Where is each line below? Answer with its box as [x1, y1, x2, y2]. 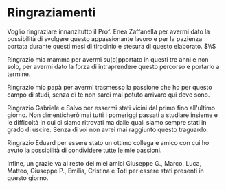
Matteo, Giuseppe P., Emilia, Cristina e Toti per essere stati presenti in [7, 166, 205, 175]
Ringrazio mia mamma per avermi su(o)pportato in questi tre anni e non [7, 55, 209, 63]
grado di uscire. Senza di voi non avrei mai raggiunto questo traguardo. [7, 125, 208, 134]
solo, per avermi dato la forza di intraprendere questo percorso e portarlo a [7, 62, 220, 71]
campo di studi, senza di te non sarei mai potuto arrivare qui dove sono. [7, 90, 210, 99]
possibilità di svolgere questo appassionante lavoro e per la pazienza [7, 34, 203, 42]
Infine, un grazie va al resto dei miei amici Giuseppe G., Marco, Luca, [7, 159, 202, 167]
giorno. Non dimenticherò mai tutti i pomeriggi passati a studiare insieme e [7, 111, 218, 119]
